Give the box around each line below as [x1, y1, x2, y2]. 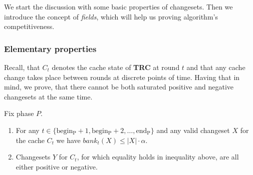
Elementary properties [4, 42, 97, 54]
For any [16, 124, 40, 135]
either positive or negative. [16, 161, 98, 171]
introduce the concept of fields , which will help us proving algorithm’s [4, 11, 218, 21]
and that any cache [186, 62, 245, 72]
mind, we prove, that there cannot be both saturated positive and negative [4, 81, 234, 92]
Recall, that [4, 62, 40, 72]
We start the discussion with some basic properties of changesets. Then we [4, 1, 233, 11]
